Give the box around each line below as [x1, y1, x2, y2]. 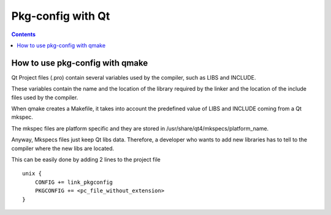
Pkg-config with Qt [11, 9, 110, 23]
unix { [22, 170, 42, 177]
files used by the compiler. [11, 94, 78, 101]
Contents [11, 31, 36, 38]
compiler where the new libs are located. [11, 145, 115, 152]
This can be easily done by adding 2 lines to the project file [11, 156, 161, 163]
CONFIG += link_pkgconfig [34, 178, 113, 186]
